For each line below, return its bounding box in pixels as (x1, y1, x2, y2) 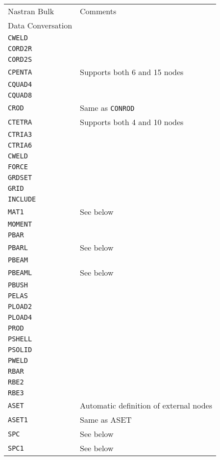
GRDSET (8, 174, 32, 181)
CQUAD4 (8, 80, 32, 88)
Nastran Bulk (8, 5, 54, 17)
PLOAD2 (8, 303, 32, 310)
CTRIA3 (8, 130, 32, 138)
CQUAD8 (8, 91, 32, 99)
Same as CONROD (80, 102, 135, 113)
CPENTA (8, 68, 32, 76)
